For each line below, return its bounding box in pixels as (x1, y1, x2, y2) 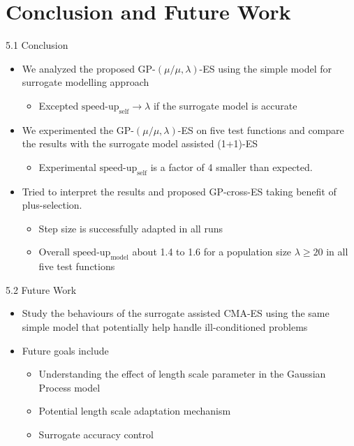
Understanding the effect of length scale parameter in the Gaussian (38, 366, 326, 381)
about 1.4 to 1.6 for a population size (132, 244, 292, 259)
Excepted (38, 98, 79, 112)
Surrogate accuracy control (38, 427, 154, 442)
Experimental (38, 159, 96, 174)
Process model (38, 380, 101, 394)
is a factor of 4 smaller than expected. (150, 159, 313, 174)
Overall (38, 244, 70, 259)
